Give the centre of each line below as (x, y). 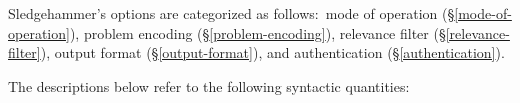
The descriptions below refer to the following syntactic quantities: (209, 85)
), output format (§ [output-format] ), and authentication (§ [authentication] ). (272, 52)
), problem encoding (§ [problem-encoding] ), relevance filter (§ (257, 32)
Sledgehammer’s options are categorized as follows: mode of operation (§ (231, 13)
